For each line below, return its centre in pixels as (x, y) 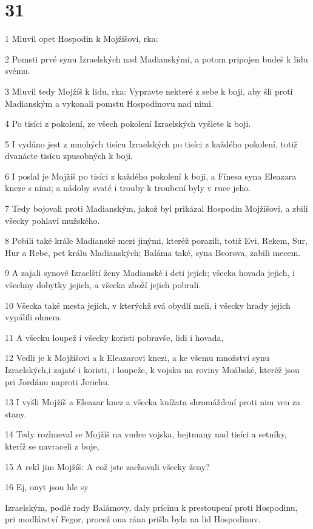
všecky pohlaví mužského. (52, 220)
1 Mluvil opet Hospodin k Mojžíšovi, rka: (82, 39)
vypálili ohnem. (34, 317)
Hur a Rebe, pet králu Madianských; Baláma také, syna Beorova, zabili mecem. (153, 252)
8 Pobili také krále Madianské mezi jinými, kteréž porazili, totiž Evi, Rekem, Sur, (156, 241)
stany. (16, 413)
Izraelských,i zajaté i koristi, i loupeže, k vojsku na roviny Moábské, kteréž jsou (152, 369)
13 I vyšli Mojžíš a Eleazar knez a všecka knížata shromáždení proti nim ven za (153, 402)
